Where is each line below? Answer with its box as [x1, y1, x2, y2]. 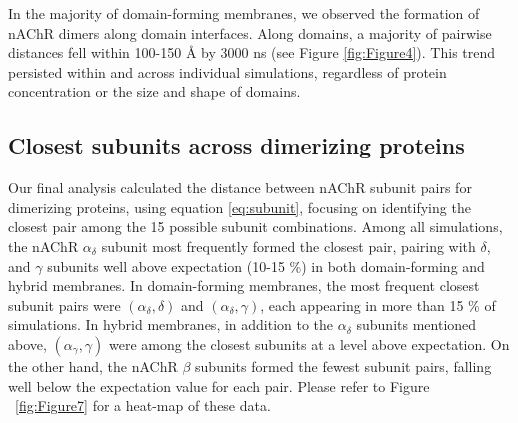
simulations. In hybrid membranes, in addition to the [8, 314, 334, 335]
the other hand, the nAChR [8, 355, 178, 376]
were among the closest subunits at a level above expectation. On [109, 333, 510, 354]
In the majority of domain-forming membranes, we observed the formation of [8, 3, 480, 23]
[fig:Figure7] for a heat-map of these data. [15, 395, 271, 416]
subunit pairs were [8, 294, 121, 315]
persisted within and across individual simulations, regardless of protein [8, 61, 447, 82]
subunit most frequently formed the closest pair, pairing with [101, 235, 476, 256]
